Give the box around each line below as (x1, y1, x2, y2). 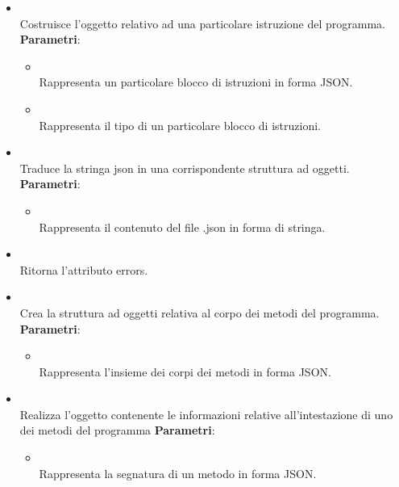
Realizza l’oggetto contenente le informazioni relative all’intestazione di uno (19, 405, 393, 422)
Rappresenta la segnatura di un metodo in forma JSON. (39, 464, 317, 481)
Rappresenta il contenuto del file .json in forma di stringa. (39, 218, 326, 235)
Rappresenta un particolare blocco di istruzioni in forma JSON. (39, 73, 353, 90)
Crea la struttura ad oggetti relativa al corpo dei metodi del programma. (19, 304, 380, 321)
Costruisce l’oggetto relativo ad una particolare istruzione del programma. (19, 15, 385, 31)
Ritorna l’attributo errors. (19, 261, 148, 278)
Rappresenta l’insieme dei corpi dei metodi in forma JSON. (39, 363, 331, 380)
